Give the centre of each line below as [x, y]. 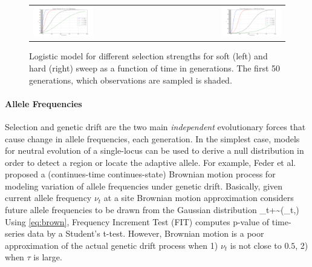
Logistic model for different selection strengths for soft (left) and [148, 56]
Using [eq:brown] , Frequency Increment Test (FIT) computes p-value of [137, 221]
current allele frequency [48, 198]
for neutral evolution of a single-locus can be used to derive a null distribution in [154, 150]
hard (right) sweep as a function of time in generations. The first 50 [155, 68]
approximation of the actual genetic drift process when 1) [112, 245]
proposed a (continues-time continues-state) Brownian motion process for [140, 174]
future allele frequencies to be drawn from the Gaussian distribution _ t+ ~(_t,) [152, 210]
